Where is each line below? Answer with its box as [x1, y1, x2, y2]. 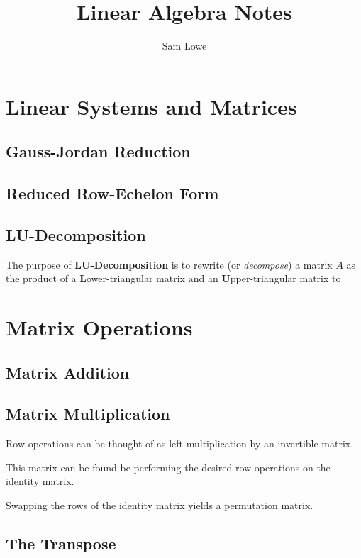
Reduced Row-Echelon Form [6, 182, 219, 204]
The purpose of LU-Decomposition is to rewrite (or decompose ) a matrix [6, 257, 333, 272]
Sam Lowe [162, 38, 207, 53]
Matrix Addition [6, 361, 130, 383]
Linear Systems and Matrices [6, 91, 297, 121]
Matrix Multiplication [6, 403, 170, 425]
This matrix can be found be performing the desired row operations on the [6, 459, 331, 474]
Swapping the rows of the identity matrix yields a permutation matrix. [6, 498, 313, 512]
